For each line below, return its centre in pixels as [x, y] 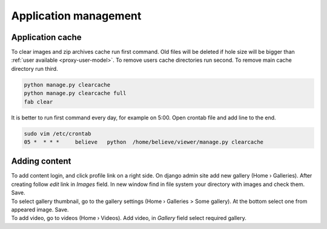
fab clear [38, 102]
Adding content [41, 161]
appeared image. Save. [40, 210]
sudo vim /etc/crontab [58, 134]
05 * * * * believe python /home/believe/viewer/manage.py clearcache [144, 142]
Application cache [46, 37]
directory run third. [35, 68]
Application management [76, 16]
